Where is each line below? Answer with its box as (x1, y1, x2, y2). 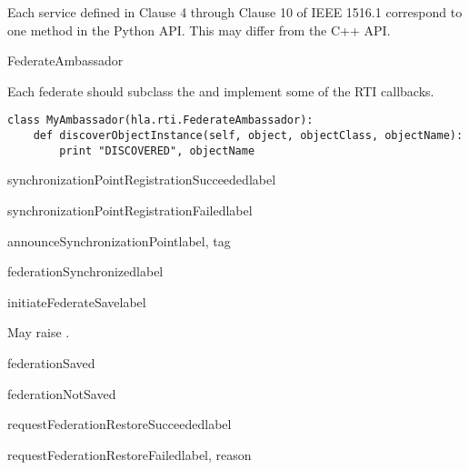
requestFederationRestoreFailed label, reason (7, 445, 252, 464)
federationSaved (7, 353, 95, 372)
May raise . (7, 323, 70, 342)
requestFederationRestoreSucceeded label (7, 415, 232, 434)
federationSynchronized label (7, 262, 164, 281)
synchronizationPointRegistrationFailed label (7, 200, 253, 219)
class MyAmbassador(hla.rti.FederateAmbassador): (7, 114, 314, 127)
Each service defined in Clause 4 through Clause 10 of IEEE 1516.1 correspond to (7, 3, 463, 21)
